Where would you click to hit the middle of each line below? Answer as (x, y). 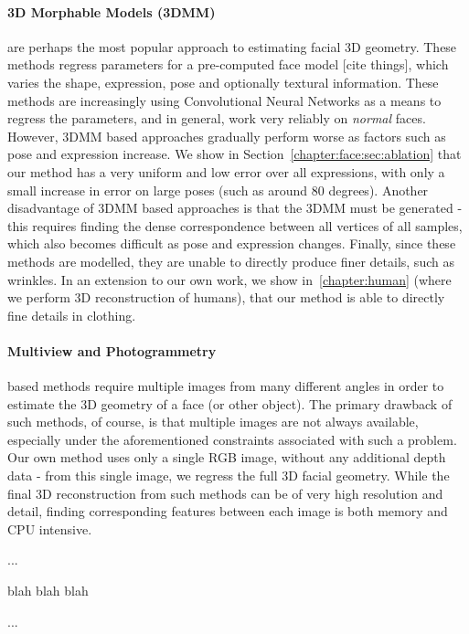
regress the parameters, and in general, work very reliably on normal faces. (217, 118)
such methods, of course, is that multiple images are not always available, (213, 422)
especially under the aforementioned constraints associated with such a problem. (232, 439)
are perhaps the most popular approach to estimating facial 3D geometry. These (232, 46)
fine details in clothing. (72, 315)
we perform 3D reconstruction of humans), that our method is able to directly (226, 297)
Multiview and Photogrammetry (112, 350)
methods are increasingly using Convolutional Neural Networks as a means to (224, 100)
